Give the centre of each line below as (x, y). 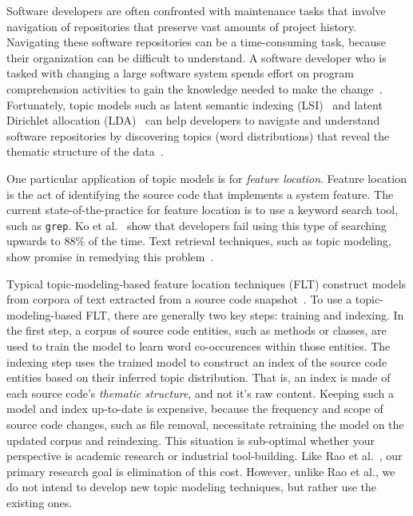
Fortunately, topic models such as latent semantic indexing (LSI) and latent (195, 104)
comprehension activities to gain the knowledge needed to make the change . (195, 88)
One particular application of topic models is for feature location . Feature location (206, 178)
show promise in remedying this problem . (110, 256)
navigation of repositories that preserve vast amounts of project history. (182, 26)
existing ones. (40, 502)
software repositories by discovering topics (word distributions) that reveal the (198, 135)
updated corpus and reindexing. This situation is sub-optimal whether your (191, 440)
